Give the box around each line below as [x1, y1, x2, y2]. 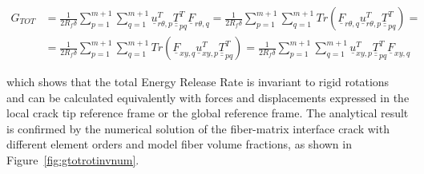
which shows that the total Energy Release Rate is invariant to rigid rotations [6, 73, 390, 90]
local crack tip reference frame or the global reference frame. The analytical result [6, 105, 409, 121]
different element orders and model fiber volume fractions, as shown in [6, 136, 352, 152]
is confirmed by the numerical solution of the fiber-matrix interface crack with [6, 120, 390, 136]
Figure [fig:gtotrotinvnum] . [6, 152, 139, 168]
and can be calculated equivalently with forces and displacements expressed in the [6, 89, 410, 105]
